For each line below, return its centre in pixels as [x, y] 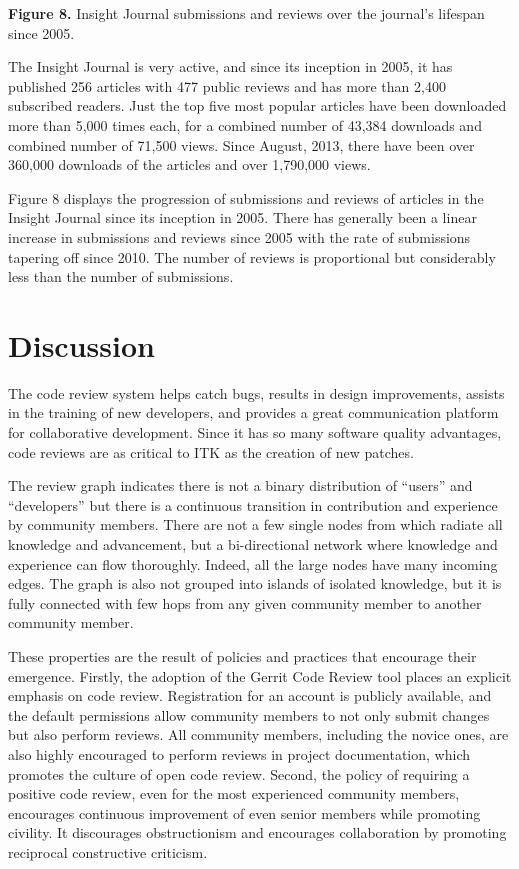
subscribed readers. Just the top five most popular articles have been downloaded [257, 105]
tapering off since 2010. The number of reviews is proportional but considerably [252, 256]
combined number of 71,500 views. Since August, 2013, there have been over [241, 144]
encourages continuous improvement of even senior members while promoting [244, 812]
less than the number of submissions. [121, 276]
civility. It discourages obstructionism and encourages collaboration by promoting [257, 832]
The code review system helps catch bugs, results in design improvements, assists [256, 392]
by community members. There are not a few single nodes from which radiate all [255, 524]
